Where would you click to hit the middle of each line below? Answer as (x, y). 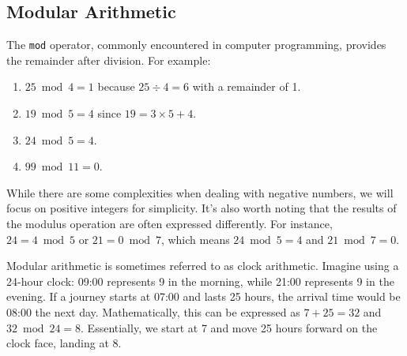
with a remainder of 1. (247, 86)
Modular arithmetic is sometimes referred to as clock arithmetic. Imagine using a (203, 266)
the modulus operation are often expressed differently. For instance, (170, 224)
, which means (195, 239)
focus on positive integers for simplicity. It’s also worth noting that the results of (202, 208)
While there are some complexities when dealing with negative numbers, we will (200, 192)
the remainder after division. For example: (109, 60)
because (116, 86)
